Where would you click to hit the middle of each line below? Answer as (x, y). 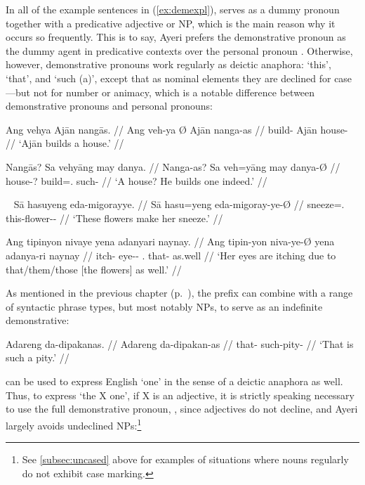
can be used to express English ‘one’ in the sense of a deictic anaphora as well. (174, 381)
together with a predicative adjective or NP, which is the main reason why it (171, 23)
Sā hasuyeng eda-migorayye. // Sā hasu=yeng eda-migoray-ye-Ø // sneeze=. (179, 204)
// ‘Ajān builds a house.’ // (65, 143)
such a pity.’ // (38, 357)
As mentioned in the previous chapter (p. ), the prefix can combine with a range (179, 293)
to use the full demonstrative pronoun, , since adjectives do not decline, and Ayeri (182, 409)
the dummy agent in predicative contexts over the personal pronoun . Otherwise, (179, 50)
